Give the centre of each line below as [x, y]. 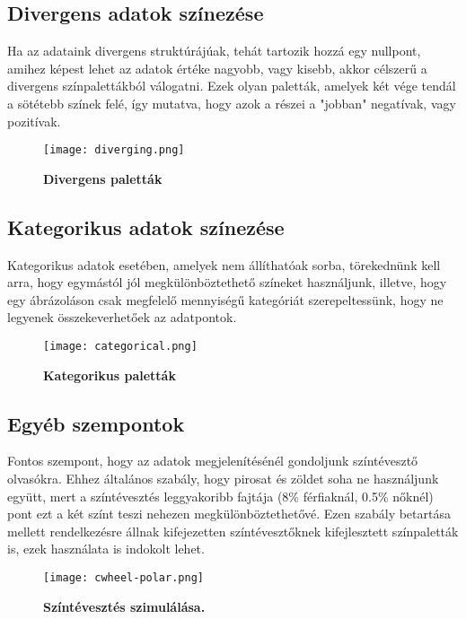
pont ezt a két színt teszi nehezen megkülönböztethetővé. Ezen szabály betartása [229, 514]
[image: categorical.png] [120, 346]
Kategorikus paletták [110, 375]
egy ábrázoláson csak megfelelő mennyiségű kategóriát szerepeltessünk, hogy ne [225, 299]
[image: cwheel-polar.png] [123, 578]
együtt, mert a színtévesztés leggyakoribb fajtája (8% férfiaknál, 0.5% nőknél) [220, 496]
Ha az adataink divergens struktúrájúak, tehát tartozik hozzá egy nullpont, [214, 51]
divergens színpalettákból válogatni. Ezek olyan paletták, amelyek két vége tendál [232, 86]
